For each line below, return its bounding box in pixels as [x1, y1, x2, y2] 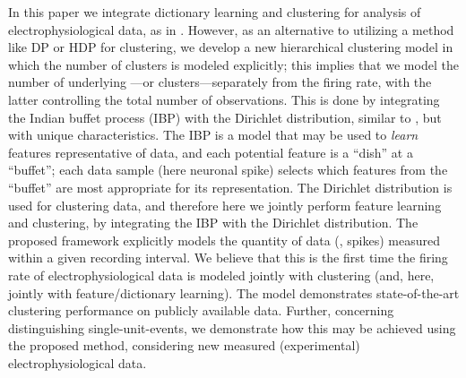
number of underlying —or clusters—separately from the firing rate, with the [8, 73, 432, 91]
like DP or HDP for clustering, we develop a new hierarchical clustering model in [8, 38, 453, 56]
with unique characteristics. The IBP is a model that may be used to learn [8, 125, 419, 144]
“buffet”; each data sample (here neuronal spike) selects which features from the [8, 160, 448, 179]
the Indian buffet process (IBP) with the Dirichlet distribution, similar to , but [8, 107, 442, 126]
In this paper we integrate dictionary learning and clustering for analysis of [8, 3, 421, 21]
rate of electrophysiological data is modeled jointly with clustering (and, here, [8, 265, 435, 284]
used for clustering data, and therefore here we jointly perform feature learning [8, 195, 442, 214]
